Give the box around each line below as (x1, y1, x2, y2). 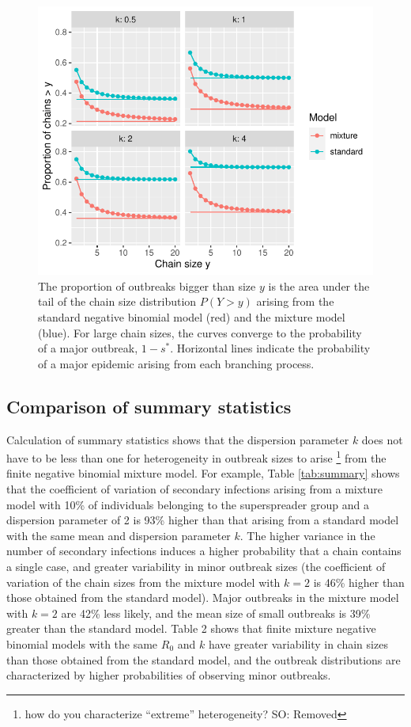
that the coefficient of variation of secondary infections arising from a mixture (6, 480, 383, 497)
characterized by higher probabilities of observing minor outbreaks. (6, 667, 331, 683)
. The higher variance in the (239, 527, 375, 543)
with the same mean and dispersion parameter (6, 527, 231, 543)
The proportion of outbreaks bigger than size (38, 277, 256, 294)
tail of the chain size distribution (38, 293, 197, 310)
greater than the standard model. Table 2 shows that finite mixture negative (6, 620, 376, 637)
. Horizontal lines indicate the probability (170, 340, 371, 356)
